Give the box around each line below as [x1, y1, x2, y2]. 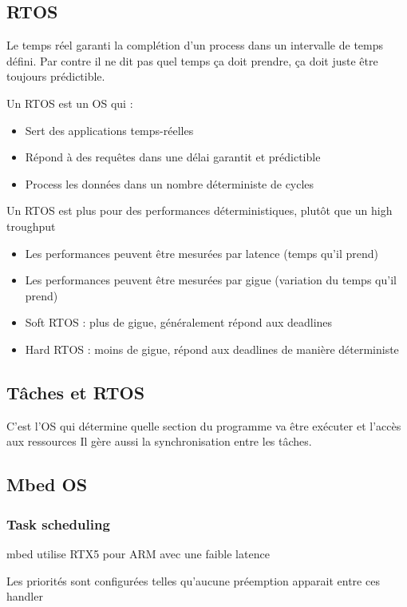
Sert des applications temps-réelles [25, 121, 194, 138]
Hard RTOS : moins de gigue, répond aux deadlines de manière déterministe [25, 340, 399, 357]
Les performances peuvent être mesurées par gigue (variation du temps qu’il [25, 272, 397, 288]
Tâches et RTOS [6, 379, 145, 404]
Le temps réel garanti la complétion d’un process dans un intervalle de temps [6, 37, 384, 54]
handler [6, 588, 43, 605]
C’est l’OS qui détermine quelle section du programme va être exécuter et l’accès [6, 417, 401, 434]
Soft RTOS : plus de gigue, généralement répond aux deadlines [25, 314, 333, 331]
